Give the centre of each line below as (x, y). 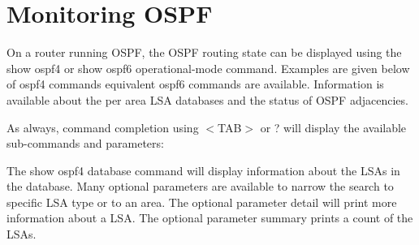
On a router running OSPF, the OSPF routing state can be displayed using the (204, 52)
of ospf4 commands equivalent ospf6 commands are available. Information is (195, 84)
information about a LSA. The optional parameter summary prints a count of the (210, 218)
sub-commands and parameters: (85, 143)
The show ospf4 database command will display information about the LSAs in (203, 170)
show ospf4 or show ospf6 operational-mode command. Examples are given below (208, 68)
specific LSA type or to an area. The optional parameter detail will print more (202, 202)
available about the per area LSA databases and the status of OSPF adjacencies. (207, 99)
